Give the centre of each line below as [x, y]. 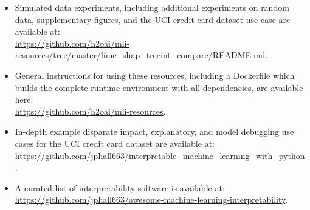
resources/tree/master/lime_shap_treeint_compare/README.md [140, 55]
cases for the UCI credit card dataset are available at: [115, 143]
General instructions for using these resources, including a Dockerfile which [155, 75]
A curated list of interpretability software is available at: [120, 187]
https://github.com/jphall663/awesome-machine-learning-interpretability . [151, 199]
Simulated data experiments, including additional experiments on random [152, 7]
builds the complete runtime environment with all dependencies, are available [159, 87]
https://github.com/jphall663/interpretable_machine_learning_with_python [160, 155]
